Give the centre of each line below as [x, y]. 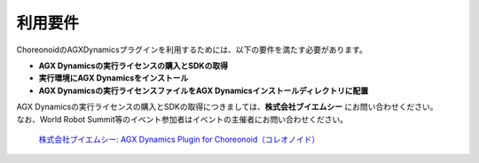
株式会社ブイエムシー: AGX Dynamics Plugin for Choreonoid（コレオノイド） [179, 139]
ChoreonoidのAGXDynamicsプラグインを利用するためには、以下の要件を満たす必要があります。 [192, 50]
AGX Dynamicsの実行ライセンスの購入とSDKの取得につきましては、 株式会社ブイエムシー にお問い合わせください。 [227, 107]
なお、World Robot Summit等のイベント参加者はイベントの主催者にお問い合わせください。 [182, 119]
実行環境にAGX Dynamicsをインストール [114, 78]
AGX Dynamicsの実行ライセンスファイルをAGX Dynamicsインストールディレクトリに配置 [204, 90]
